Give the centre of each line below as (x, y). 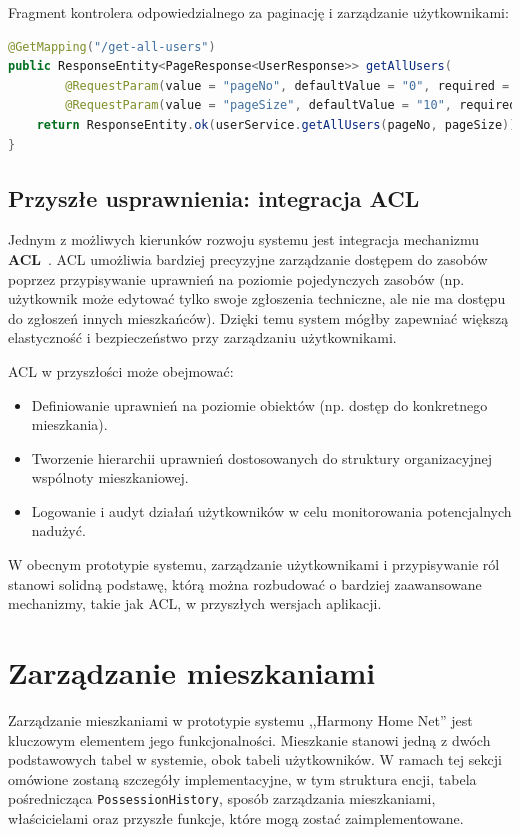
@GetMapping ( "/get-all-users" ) (112, 46)
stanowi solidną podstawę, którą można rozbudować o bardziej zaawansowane (245, 583)
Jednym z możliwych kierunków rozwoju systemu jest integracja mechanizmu (244, 239)
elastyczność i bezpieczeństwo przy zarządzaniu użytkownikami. (202, 337)
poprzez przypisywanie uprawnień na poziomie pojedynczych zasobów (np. (236, 278)
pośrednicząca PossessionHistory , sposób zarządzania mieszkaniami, (222, 798)
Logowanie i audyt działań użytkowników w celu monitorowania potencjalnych (271, 510)
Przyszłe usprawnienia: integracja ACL (214, 197)
